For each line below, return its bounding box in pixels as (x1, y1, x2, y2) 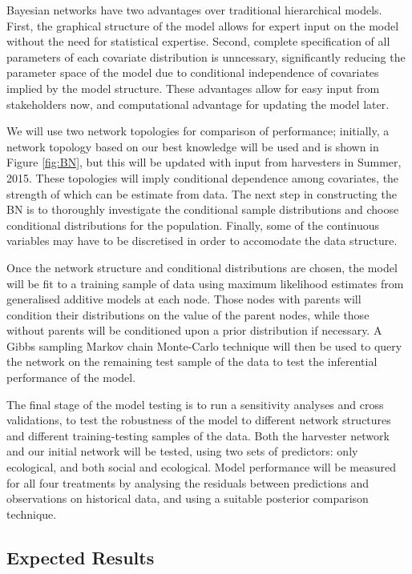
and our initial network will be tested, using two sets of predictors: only (6, 443, 358, 460)
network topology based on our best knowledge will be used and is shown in (6, 138, 379, 155)
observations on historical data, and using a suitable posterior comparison (6, 490, 369, 507)
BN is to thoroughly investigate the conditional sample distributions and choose (6, 201, 399, 218)
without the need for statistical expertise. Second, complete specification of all (6, 33, 390, 50)
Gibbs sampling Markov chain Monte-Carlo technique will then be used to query (6, 337, 402, 354)
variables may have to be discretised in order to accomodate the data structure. (6, 232, 398, 249)
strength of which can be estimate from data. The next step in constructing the (6, 185, 397, 202)
